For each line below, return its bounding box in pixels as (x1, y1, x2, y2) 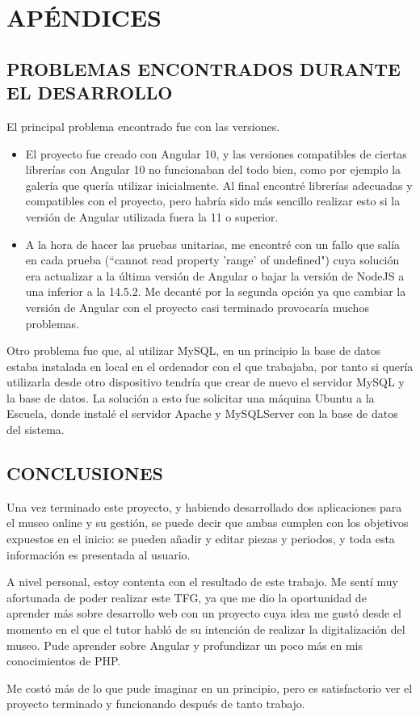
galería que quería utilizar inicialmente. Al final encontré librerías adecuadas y (25, 176, 413, 193)
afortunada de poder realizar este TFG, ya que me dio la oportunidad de (6, 588, 367, 605)
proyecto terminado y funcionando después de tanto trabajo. (6, 695, 305, 712)
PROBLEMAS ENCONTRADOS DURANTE (6, 56, 401, 81)
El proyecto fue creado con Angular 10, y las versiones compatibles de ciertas (25, 145, 407, 162)
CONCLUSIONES (6, 461, 163, 486)
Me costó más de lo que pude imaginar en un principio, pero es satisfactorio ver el (6, 679, 413, 696)
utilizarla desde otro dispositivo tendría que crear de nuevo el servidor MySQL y (6, 373, 405, 390)
